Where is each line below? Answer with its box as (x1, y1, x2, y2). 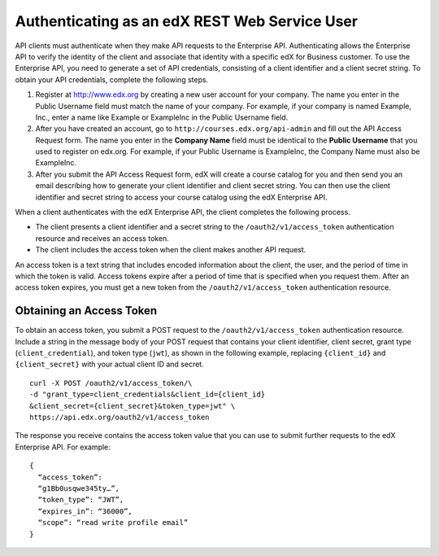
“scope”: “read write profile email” (37, 518, 189, 528)
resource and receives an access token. (35, 233, 170, 243)
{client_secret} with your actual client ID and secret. (15, 359, 204, 370)
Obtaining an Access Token (15, 304, 158, 317)
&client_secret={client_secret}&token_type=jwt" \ (29, 401, 236, 410)
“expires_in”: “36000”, (37, 506, 133, 516)
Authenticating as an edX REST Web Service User (15, 12, 358, 30)
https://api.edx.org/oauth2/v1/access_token (29, 413, 211, 422)
